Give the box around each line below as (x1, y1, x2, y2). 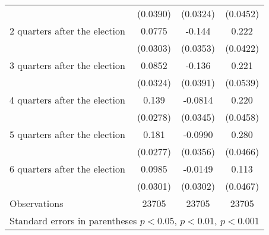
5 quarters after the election (10, 127, 125, 141)
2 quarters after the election (10, 24, 125, 37)
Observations (10, 196, 64, 210)
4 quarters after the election (10, 93, 125, 106)
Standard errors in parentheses (10, 214, 137, 227)
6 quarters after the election (10, 162, 125, 176)
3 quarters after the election (10, 58, 125, 72)
